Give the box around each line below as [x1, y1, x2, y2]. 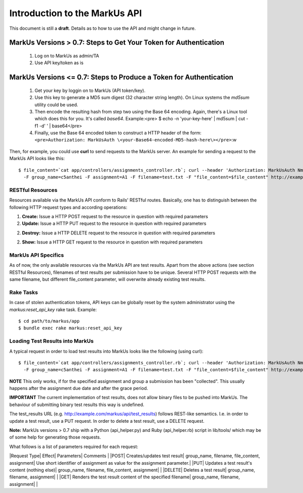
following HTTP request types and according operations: [9, 204, 128, 210]
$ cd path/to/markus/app [18, 318, 80, 324]
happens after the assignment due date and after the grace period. [9, 385, 148, 391]
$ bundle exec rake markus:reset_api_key [18, 325, 122, 331]
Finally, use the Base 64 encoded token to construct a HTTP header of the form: [34, 130, 201, 136]
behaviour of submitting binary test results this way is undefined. [9, 402, 144, 408]
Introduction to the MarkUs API [9, 8, 142, 19]
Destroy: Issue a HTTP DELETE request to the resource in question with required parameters [22, 230, 216, 236]
